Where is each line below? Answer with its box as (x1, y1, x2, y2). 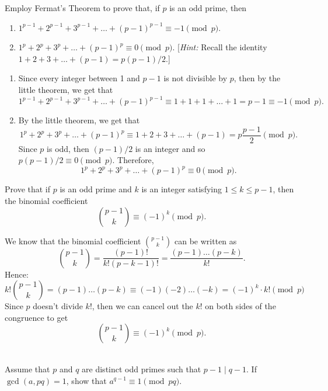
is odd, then (47, 142, 89, 154)
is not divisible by (163, 72, 228, 84)
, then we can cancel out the (92, 300, 193, 312)
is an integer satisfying (141, 183, 222, 195)
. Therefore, (112, 154, 154, 166)
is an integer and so (135, 142, 205, 154)
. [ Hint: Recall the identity (172, 41, 267, 53)
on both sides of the (205, 300, 276, 312)
